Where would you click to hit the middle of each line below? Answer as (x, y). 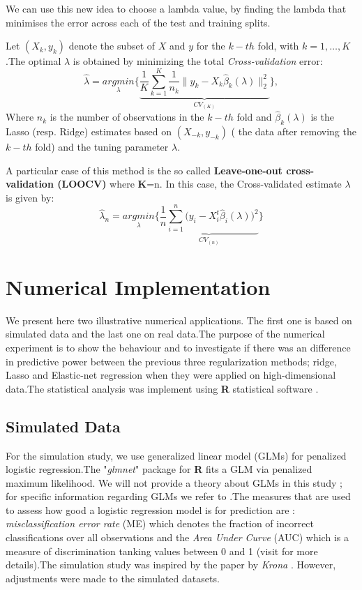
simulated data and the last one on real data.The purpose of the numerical (165, 334)
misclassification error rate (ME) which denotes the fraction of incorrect (160, 523)
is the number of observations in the (127, 117)
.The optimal (33, 61)
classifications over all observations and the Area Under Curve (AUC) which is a (177, 537)
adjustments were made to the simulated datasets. (113, 578)
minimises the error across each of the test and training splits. (138, 22)
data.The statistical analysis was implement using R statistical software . (162, 388)
